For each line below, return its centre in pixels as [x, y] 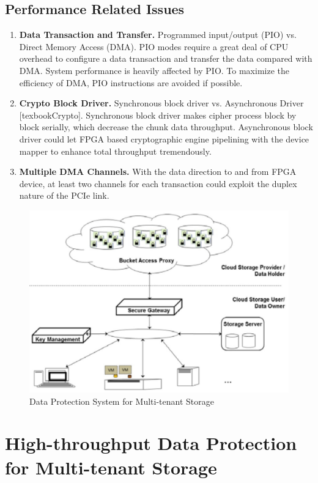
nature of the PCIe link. [64, 195]
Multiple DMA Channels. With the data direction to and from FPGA [158, 171]
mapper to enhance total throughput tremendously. [115, 151]
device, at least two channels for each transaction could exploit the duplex [158, 183]
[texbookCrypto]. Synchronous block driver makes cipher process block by [158, 115]
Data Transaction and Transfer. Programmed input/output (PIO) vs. [158, 35]
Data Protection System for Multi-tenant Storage [122, 401]
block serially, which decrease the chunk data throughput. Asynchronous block [166, 127]
